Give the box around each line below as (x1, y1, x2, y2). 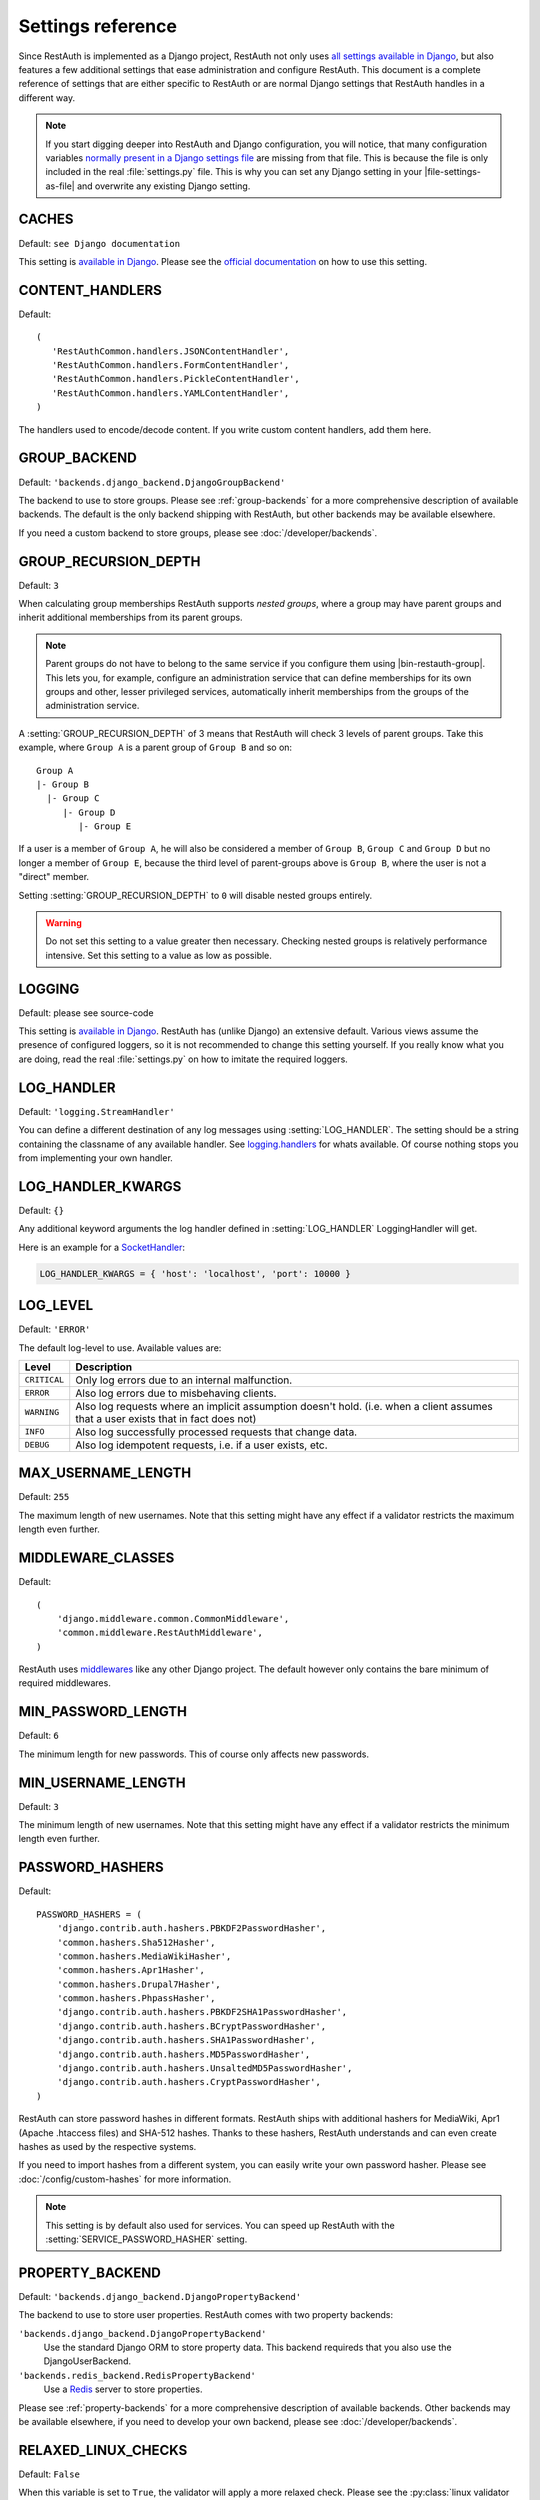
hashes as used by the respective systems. (18, 2140, 197, 2152)
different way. (18, 91, 75, 104)
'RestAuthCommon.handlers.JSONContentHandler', (51, 345, 290, 357)
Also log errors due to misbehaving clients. (75, 1386, 277, 1400)
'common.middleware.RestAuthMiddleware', (56, 1627, 264, 1639)
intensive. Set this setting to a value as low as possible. (45, 949, 272, 961)
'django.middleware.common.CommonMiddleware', (56, 1613, 290, 1624)
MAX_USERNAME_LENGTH (18, 1465, 192, 1482)
